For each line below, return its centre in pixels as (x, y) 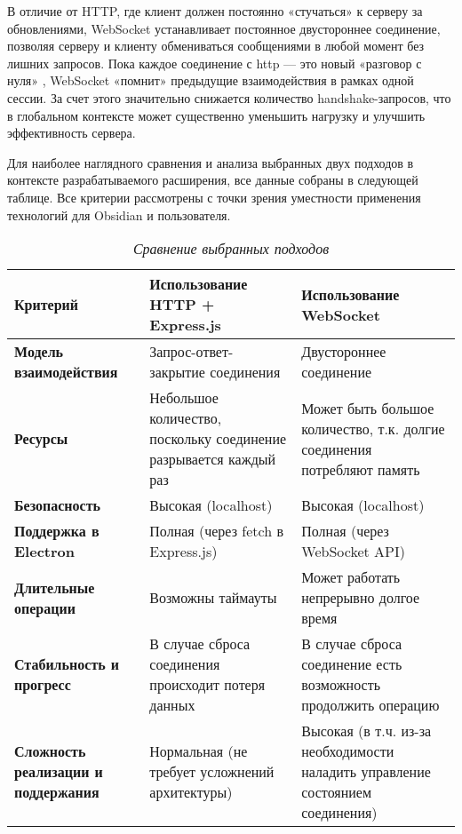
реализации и (59, 772)
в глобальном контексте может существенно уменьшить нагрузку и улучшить (216, 115)
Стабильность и (67, 664)
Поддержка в (57, 531)
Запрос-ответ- (191, 352)
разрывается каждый (213, 459)
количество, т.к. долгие (373, 428)
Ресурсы (41, 439)
